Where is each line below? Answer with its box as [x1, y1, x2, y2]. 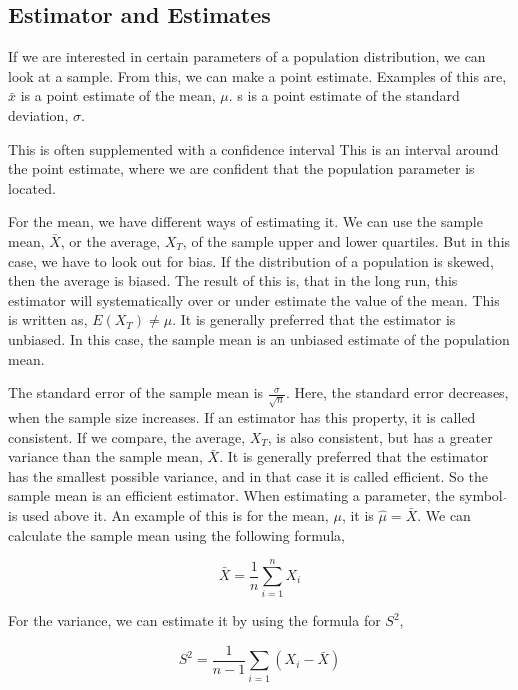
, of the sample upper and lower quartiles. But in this [182, 230, 511, 251]
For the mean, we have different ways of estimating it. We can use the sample [8, 211, 483, 232]
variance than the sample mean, [8, 446, 203, 467]
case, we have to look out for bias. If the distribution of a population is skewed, [8, 250, 494, 271]
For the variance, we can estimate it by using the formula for [8, 610, 381, 631]
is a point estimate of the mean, [20, 85, 216, 106]
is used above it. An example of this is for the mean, [8, 505, 329, 526]
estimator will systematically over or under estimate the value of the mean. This [8, 289, 500, 310]
